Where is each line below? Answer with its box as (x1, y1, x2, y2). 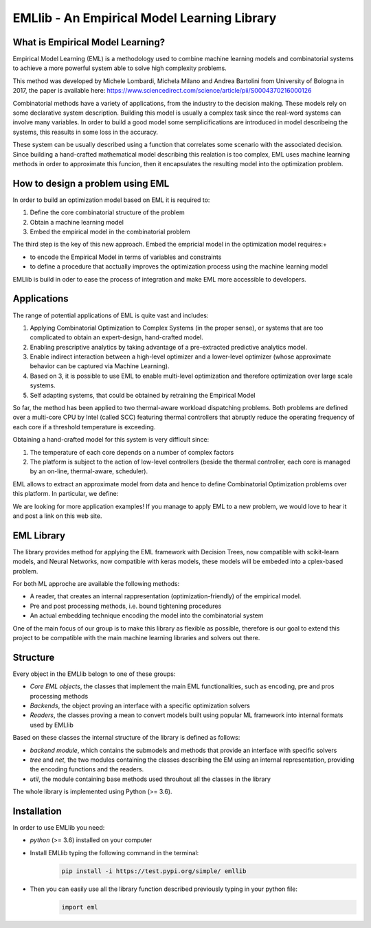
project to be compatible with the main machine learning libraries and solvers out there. (12, 633, 260, 642)
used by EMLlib (30, 721, 74, 729)
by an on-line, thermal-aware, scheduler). (30, 467, 148, 475)
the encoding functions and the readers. (30, 765, 144, 773)
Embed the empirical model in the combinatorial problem (30, 227, 190, 236)
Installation (12, 805, 62, 817)
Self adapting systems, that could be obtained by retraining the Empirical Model (30, 391, 256, 399)
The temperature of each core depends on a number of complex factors (30, 448, 234, 456)
